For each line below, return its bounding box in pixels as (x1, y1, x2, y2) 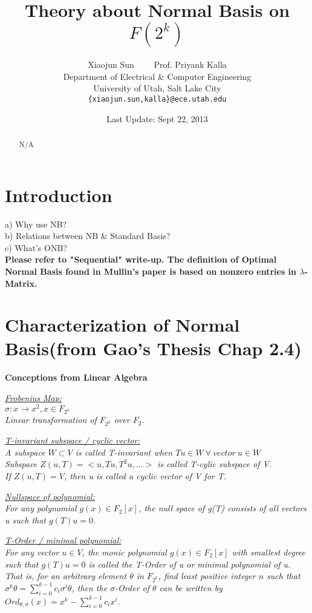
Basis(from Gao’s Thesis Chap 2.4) (5, 336, 302, 361)
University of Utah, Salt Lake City (93, 82, 221, 94)
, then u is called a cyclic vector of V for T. (64, 469, 227, 482)
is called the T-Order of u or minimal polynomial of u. (88, 557, 291, 570)
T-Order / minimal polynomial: (5, 534, 122, 546)
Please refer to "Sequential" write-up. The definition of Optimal (5, 253, 277, 266)
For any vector (5, 545, 59, 558)
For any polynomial (5, 502, 77, 514)
